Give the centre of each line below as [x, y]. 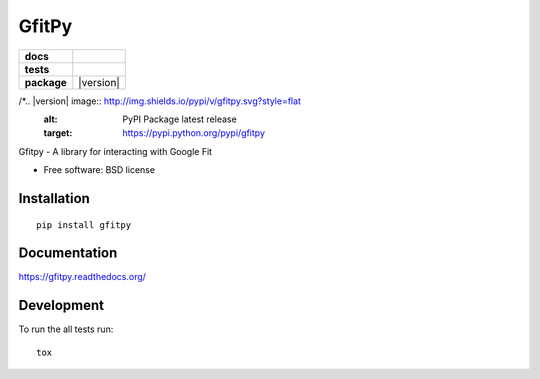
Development [61, 305]
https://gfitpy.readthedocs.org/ [82, 277]
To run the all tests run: [66, 329]
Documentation [68, 253]
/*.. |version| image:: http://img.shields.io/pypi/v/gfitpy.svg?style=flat [160, 101]
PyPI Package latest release [179, 119]
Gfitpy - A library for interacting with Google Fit [115, 151]
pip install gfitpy [84, 224]
